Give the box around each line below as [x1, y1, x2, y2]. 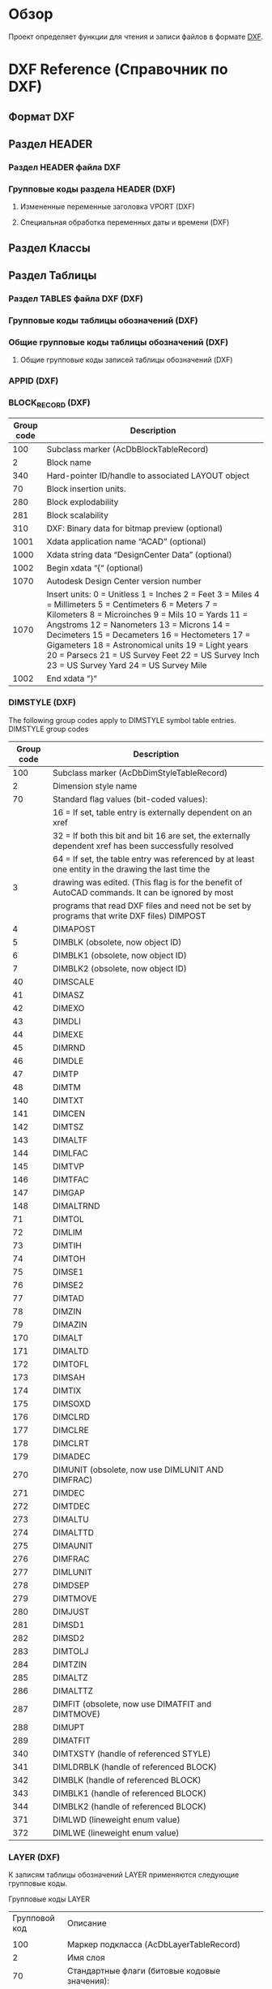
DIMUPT [52, 1721, 85, 1733]
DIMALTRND [52, 1200, 100, 1212]
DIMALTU [52, 1513, 89, 1525]
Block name [46, 456, 91, 467]
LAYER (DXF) [8, 1851, 61, 1862]
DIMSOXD [52, 1397, 91, 1409]
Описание [67, 1918, 107, 1929]
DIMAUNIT [52, 1539, 94, 1551]
